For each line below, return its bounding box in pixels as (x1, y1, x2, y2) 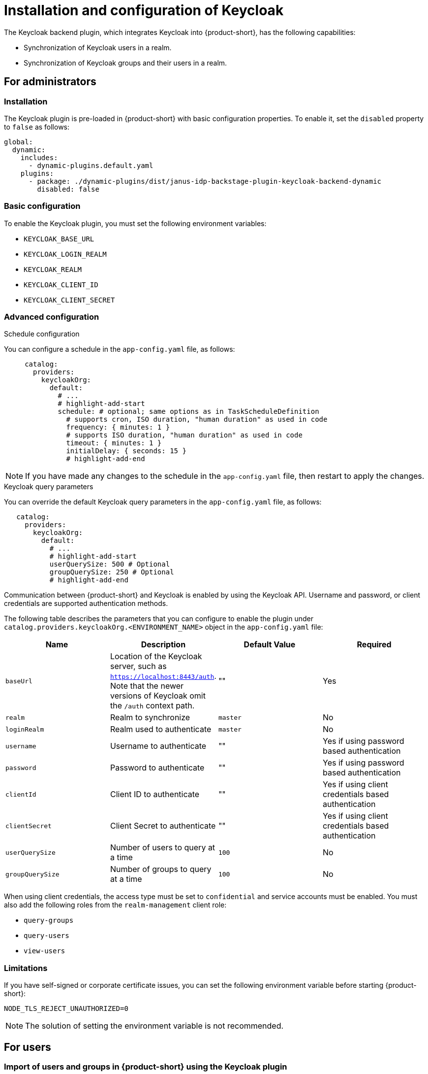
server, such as (110, 661, 167, 671)
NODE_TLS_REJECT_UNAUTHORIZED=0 (4, 1005, 128, 1013)
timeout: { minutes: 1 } (66, 439, 162, 447)
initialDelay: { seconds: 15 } (66, 447, 186, 455)
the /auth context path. (110, 701, 195, 711)
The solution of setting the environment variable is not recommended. (25, 1021, 284, 1031)
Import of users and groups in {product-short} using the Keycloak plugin (4, 1062, 287, 1072)
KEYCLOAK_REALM (24, 265, 82, 273)
